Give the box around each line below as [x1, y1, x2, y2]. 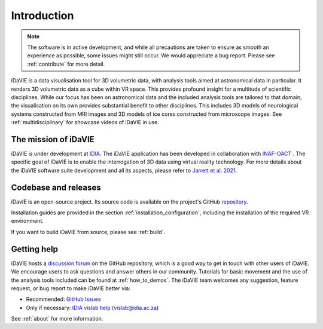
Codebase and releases [11, 182, 101, 192]
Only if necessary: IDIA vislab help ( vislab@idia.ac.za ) [26, 304, 159, 311]
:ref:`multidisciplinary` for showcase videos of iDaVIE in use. [11, 119, 160, 126]
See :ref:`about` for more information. [11, 315, 103, 322]
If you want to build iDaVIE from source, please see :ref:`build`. [11, 228, 166, 235]
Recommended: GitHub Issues [26, 296, 101, 303]
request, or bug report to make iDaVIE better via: [11, 284, 131, 292]
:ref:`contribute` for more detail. [27, 60, 105, 67]
